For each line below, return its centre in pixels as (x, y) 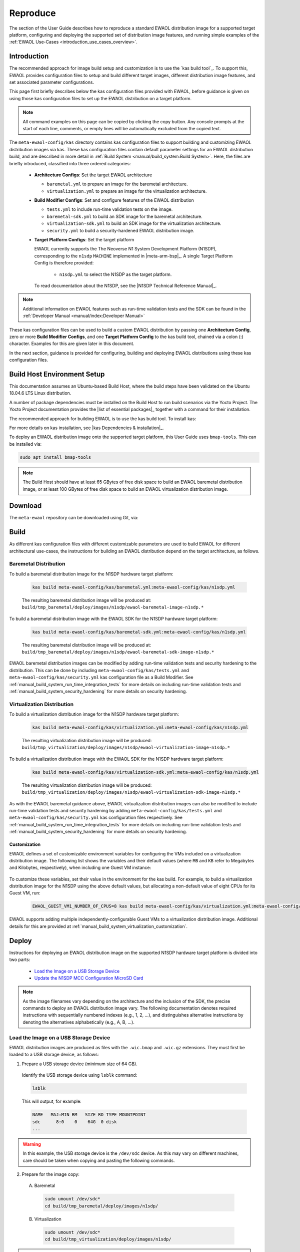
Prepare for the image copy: (50, 1174)
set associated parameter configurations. (52, 82)
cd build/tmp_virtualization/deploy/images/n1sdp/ (108, 1239)
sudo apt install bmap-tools (55, 457)
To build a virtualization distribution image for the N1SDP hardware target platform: (94, 714)
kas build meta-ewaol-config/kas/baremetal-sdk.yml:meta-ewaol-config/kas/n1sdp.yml (139, 632)
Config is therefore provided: (64, 263)
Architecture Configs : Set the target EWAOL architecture (93, 175)
